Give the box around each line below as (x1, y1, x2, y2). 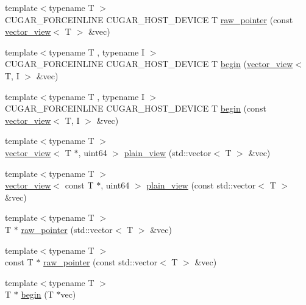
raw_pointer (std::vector (21, 223, 113, 235)
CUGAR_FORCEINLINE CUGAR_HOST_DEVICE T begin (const (5, 102, 266, 115)
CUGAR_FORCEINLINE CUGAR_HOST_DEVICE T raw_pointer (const (5, 13, 293, 26)
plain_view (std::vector (124, 146, 212, 159)
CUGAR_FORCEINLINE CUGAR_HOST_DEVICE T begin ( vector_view (5, 57, 293, 70)
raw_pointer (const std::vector (43, 256, 158, 268)
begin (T (21, 288, 54, 301)
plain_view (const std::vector (146, 179, 256, 192)
